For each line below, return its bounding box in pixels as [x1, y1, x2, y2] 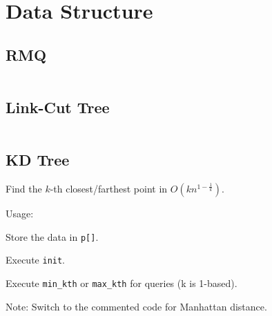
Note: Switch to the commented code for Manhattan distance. [6, 299, 267, 313]
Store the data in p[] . [6, 229, 99, 244]
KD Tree [6, 149, 70, 170]
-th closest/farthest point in [50, 181, 168, 195]
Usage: [6, 206, 34, 220]
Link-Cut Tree [6, 96, 110, 117]
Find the [6, 181, 42, 195]
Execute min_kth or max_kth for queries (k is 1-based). [6, 275, 237, 290]
